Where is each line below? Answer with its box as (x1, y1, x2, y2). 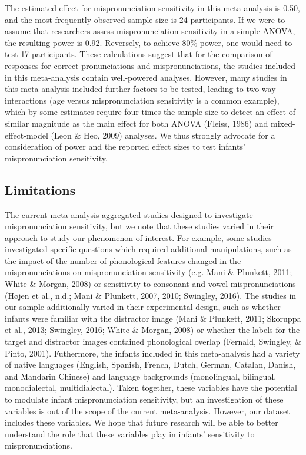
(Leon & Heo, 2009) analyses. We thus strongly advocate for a (51, 128, 275, 141)
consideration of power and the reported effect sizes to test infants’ (5, 140, 245, 153)
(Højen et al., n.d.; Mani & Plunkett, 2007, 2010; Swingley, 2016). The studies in (5, 289, 297, 301)
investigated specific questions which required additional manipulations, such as (5, 243, 292, 255)
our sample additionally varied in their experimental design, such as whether (5, 301, 281, 313)
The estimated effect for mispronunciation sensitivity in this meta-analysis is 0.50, (5, 2, 300, 14)
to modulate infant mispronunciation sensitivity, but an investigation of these (5, 393, 284, 405)
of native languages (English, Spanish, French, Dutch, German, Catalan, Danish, (5, 358, 296, 371)
